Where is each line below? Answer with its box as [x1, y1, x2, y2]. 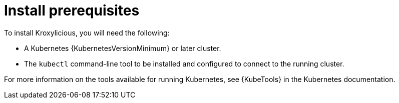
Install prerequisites [4, 2, 140, 19]
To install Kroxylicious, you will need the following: [4, 28, 170, 37]
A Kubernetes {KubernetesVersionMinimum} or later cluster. [24, 43, 221, 52]
